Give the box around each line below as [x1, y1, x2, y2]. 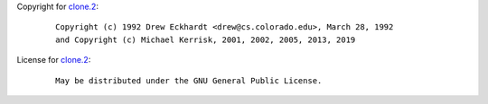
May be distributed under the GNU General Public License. [55, 75, 323, 85]
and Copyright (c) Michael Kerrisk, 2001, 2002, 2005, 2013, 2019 [55, 34, 356, 45]
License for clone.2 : [16, 55, 91, 65]
